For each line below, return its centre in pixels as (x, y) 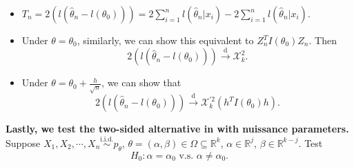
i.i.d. (107, 140)
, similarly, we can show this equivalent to (165, 40)
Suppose (23, 143)
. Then (323, 40)
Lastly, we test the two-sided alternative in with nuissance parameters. (177, 129)
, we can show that (141, 82)
